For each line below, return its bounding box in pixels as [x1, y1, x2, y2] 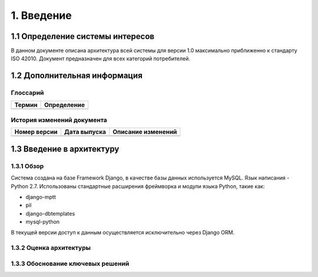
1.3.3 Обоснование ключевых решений [11, 259, 130, 268]
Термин [14, 100, 38, 109]
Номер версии [14, 128, 58, 136]
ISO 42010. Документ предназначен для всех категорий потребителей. [11, 55, 191, 62]
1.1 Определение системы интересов [11, 31, 155, 41]
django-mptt [25, 193, 56, 200]
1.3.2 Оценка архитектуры [11, 244, 91, 252]
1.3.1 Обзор [11, 162, 44, 170]
